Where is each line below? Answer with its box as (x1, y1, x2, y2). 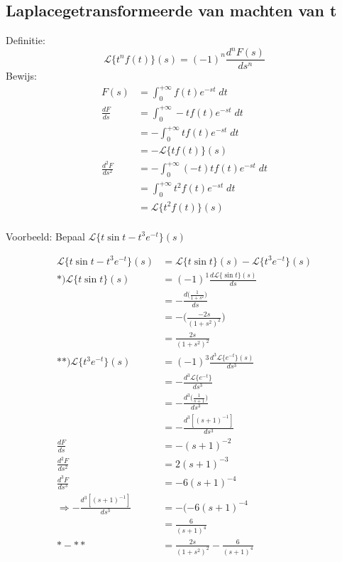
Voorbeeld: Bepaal (6, 228, 85, 243)
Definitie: (6, 33, 45, 48)
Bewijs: (6, 68, 37, 83)
